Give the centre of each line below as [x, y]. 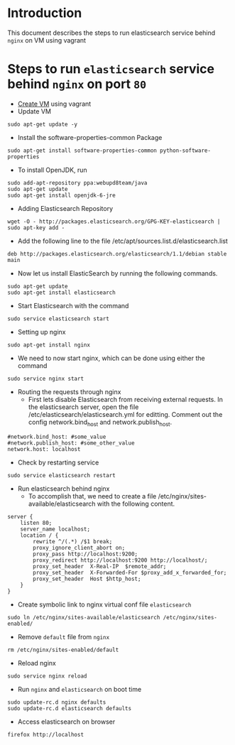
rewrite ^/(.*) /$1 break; [73, 541]
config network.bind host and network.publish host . [100, 423]
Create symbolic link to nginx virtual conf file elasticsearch [104, 604]
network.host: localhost [44, 449]
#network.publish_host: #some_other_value [71, 443]
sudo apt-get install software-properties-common [82, 151]
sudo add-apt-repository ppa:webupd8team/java [77, 183]
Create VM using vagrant [54, 104]
